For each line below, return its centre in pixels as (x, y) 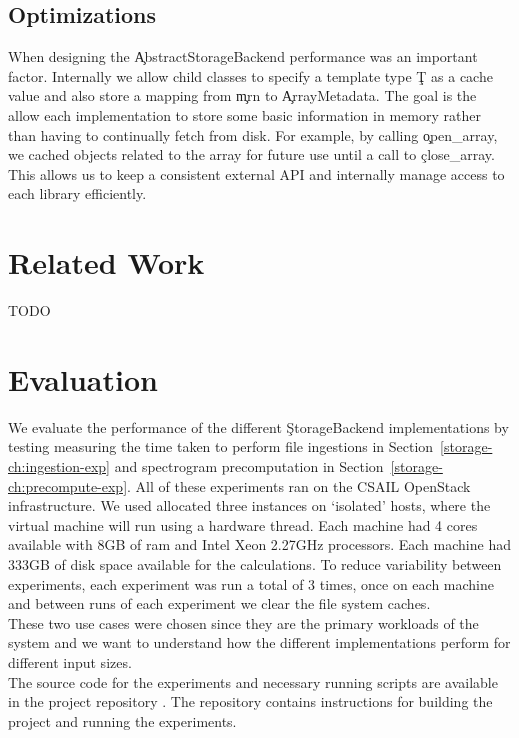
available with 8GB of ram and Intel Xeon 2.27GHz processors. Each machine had (259, 544)
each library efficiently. (77, 193)
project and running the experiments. (122, 720)
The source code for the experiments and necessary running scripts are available (253, 681)
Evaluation (83, 378)
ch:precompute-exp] (68, 485)
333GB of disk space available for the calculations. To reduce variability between (255, 563)
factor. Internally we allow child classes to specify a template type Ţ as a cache (250, 75)
